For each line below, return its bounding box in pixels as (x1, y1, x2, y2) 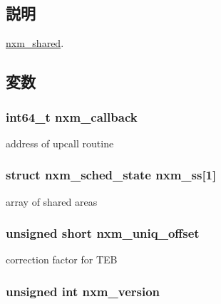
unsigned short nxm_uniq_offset (6, 224, 200, 242)
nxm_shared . (6, 36, 64, 51)
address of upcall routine (6, 135, 114, 150)
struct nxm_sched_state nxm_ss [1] (6, 166, 217, 184)
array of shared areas (6, 194, 98, 209)
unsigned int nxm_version (6, 282, 160, 300)
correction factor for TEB (6, 252, 118, 267)
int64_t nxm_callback (6, 108, 138, 125)
